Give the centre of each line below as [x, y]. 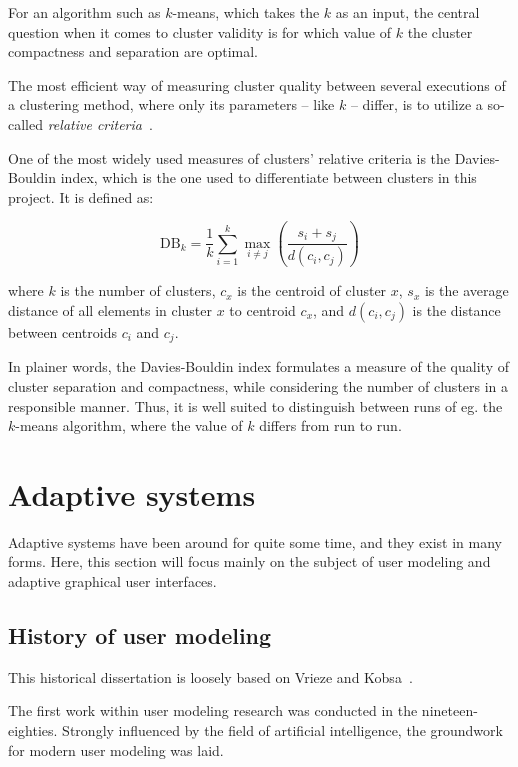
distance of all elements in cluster [110, 309]
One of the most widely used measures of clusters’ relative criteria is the [229, 157]
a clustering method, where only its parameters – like [171, 104]
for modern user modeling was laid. [116, 749]
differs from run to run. [330, 425]
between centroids [62, 331]
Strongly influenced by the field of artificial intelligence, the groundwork [282, 730]
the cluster [440, 31]
